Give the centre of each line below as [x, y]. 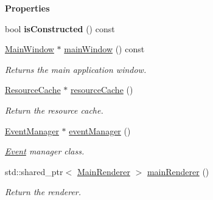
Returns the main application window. [76, 69]
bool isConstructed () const [60, 28]
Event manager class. [45, 151]
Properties [27, 8]
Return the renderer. [43, 192]
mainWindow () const [104, 49]
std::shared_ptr [34, 171]
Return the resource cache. [54, 110]
